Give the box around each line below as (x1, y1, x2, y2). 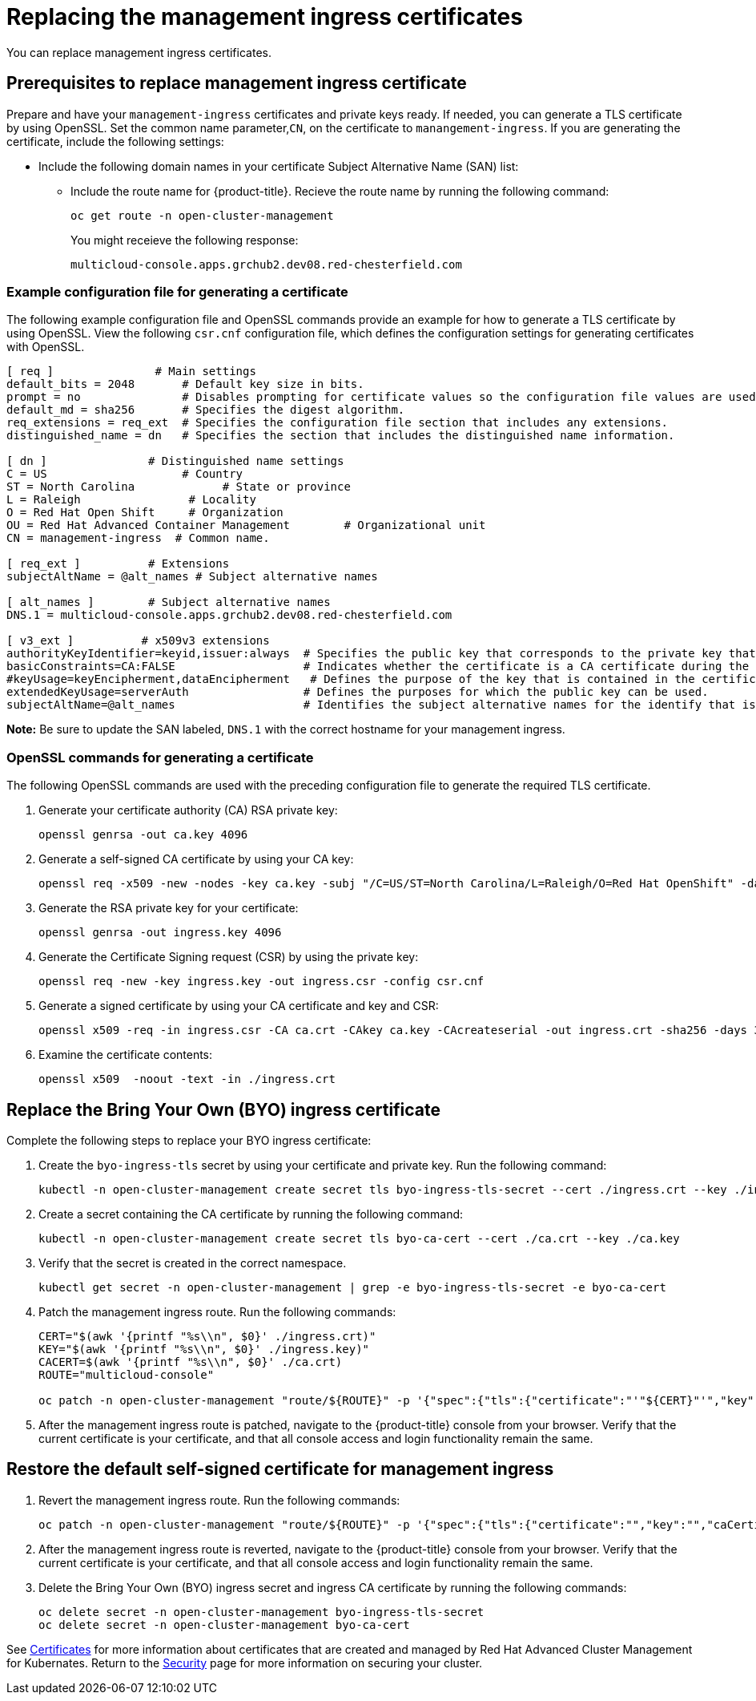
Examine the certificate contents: (38, 1048, 213, 1062)
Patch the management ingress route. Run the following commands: (38, 1304, 396, 1319)
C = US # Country (6, 467, 243, 481)
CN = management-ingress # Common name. (6, 531, 270, 545)
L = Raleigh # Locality (6, 493, 256, 507)
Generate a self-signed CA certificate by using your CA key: (38, 852, 354, 867)
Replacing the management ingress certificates (6, 3, 523, 30)
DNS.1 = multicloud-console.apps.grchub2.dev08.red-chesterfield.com (6, 608, 452, 622)
